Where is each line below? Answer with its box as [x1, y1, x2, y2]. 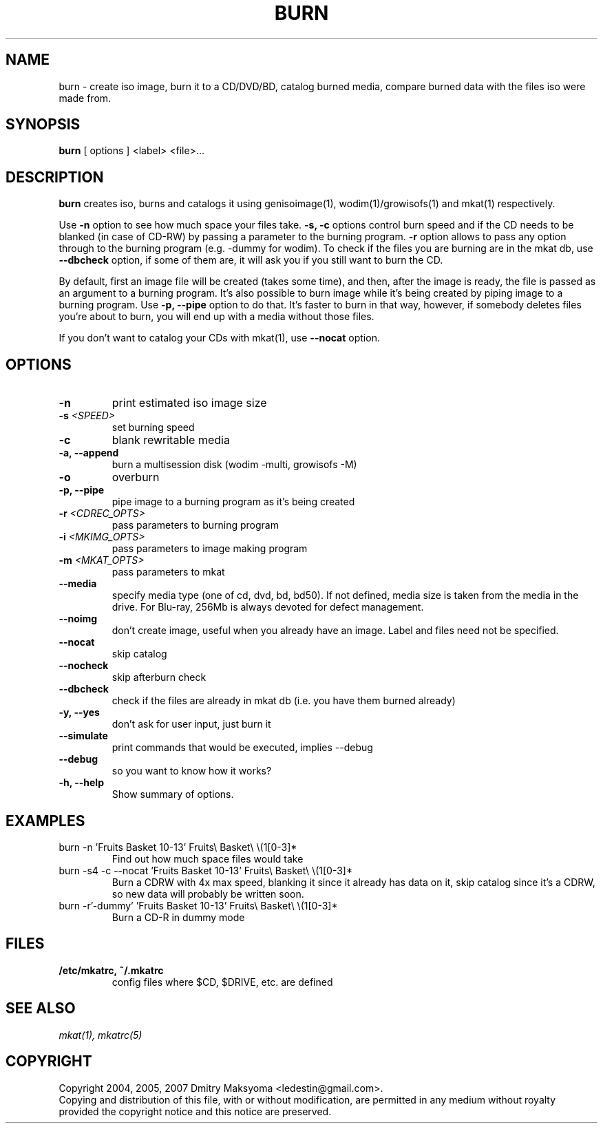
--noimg [59, 613, 98, 625]
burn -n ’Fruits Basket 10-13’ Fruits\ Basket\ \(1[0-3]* [59, 841, 297, 853]
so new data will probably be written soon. [112, 887, 304, 900]
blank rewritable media [112, 433, 230, 447]
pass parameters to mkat [112, 566, 225, 578]
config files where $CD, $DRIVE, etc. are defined [112, 975, 333, 988]
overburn [112, 470, 160, 485]
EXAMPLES [6, 812, 85, 830]
